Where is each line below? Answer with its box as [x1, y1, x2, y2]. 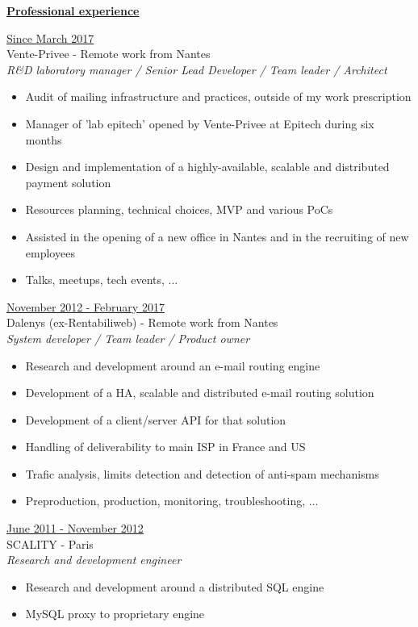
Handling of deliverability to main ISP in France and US [25, 438, 306, 455]
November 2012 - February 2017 [6, 298, 165, 315]
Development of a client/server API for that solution [25, 411, 286, 428]
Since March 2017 [6, 29, 94, 46]
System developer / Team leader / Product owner [6, 329, 250, 346]
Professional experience [6, 2, 140, 19]
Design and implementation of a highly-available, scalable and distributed [25, 158, 390, 175]
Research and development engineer [6, 551, 182, 568]
